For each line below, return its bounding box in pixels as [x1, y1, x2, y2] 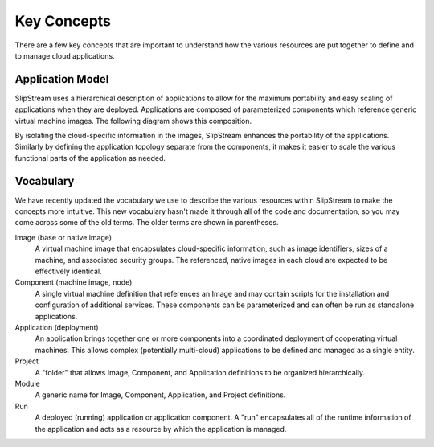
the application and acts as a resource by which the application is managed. [35, 424, 287, 433]
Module [14, 379, 40, 388]
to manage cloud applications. [14, 51, 116, 60]
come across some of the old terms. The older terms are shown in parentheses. [14, 218, 279, 228]
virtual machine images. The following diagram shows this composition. [14, 116, 252, 125]
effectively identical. [35, 266, 102, 277]
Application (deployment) [14, 322, 100, 332]
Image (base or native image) [14, 232, 113, 242]
